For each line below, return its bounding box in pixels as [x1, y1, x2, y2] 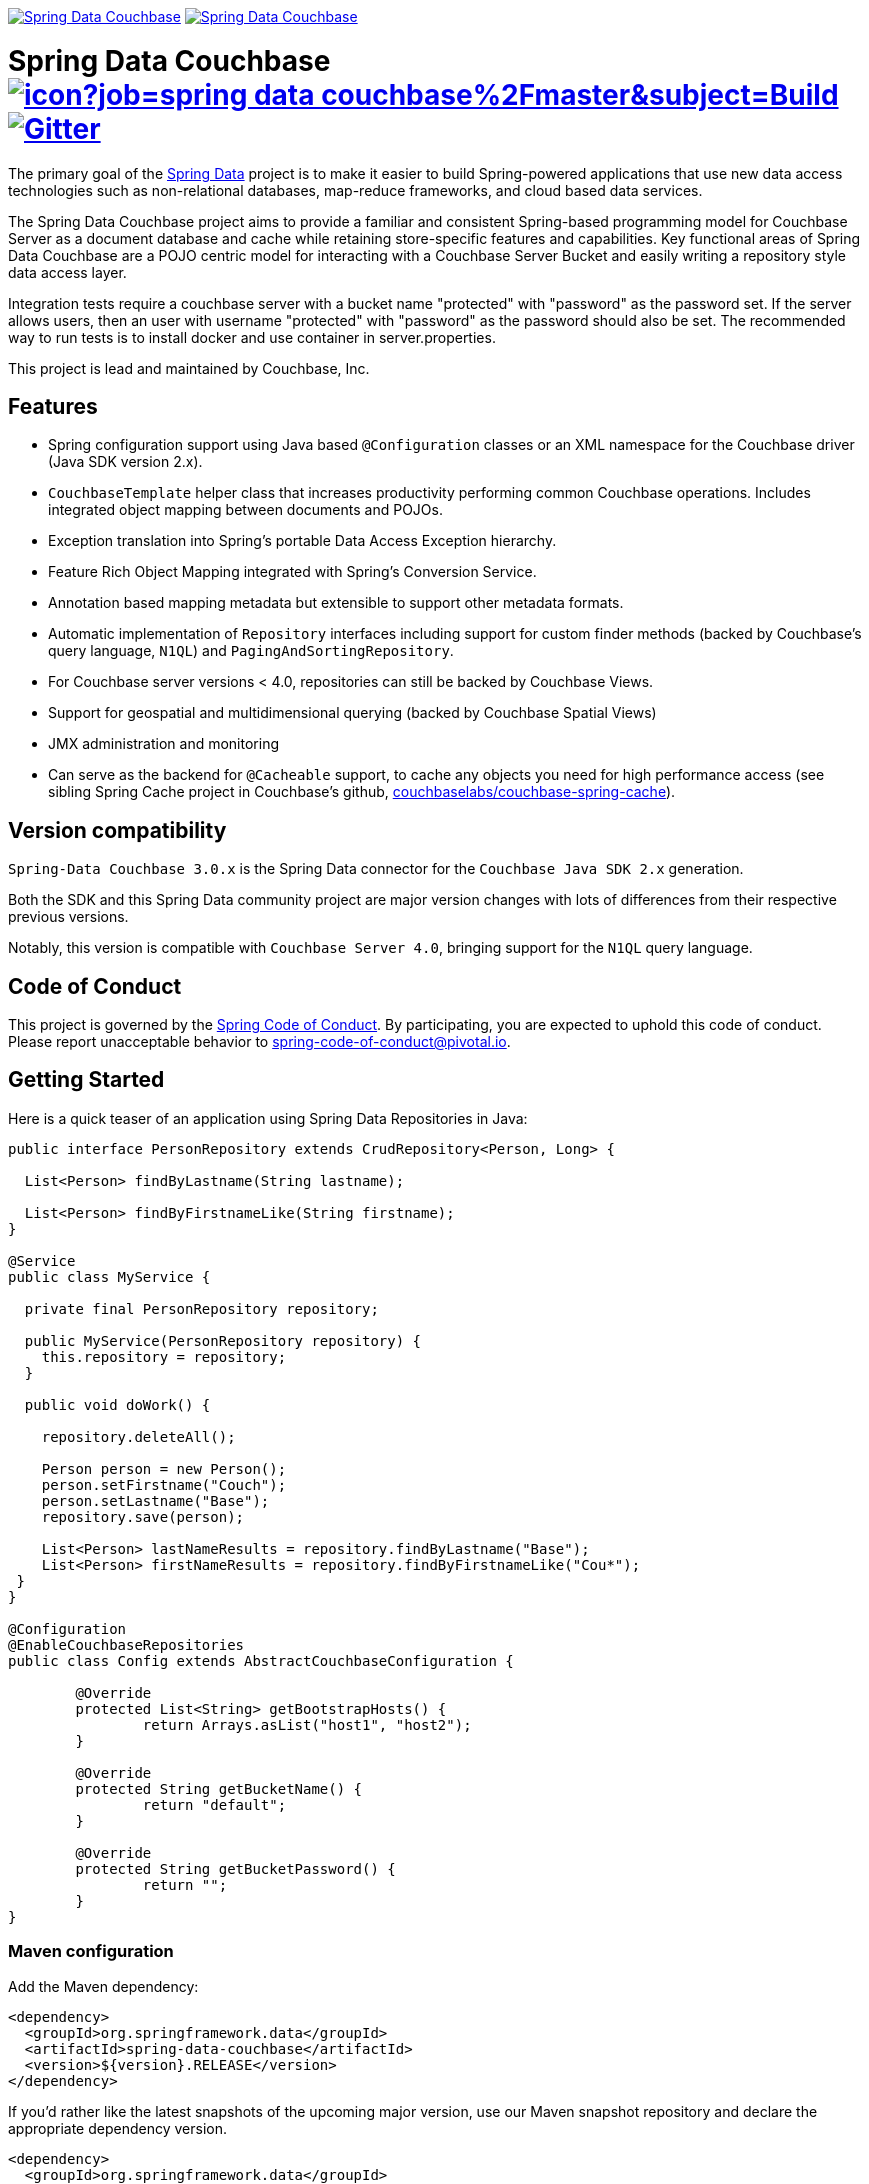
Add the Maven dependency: [8, 1977, 199, 1995]
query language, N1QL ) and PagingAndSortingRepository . [48, 642, 454, 660]
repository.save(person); [41, 1508, 245, 1525]
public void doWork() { [24, 1396, 211, 1413]
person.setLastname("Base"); [41, 1492, 270, 1509]
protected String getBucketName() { [75, 1780, 363, 1797]
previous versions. [8, 908, 129, 926]
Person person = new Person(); [41, 1460, 287, 1477]
